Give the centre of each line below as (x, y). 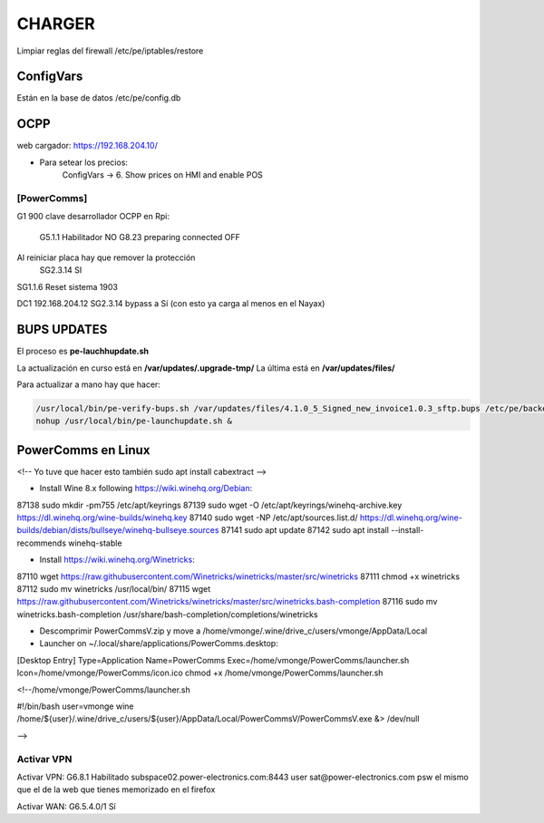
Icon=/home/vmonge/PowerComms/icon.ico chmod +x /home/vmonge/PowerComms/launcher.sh (200, 673)
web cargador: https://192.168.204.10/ (87, 146)
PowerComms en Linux (83, 450)
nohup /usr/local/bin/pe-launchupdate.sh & (134, 421)
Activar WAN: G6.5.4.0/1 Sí (67, 806)
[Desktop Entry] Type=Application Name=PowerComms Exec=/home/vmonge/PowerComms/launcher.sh (213, 660)
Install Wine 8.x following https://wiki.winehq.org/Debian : (146, 489)
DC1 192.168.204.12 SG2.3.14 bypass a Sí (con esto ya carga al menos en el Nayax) (171, 304)
